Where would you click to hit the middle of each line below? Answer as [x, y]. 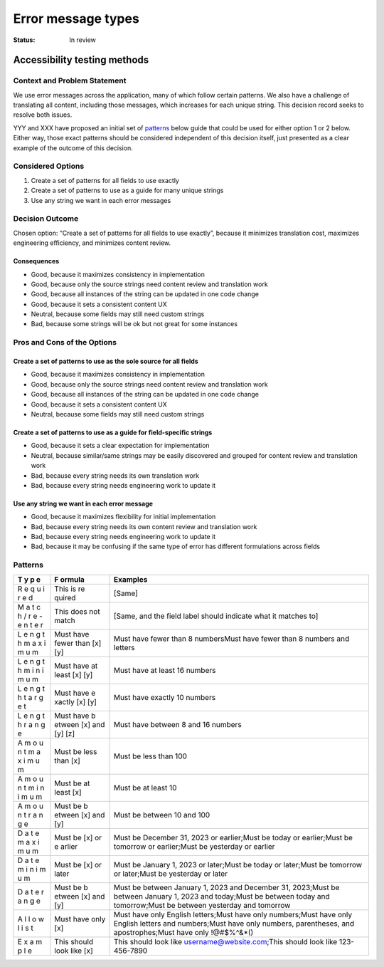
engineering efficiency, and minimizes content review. [92, 243]
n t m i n [31, 788]
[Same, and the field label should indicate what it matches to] [216, 616]
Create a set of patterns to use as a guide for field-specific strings [113, 432]
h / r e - [30, 616]
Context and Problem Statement [70, 80]
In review [82, 40]
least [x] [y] [74, 674]
